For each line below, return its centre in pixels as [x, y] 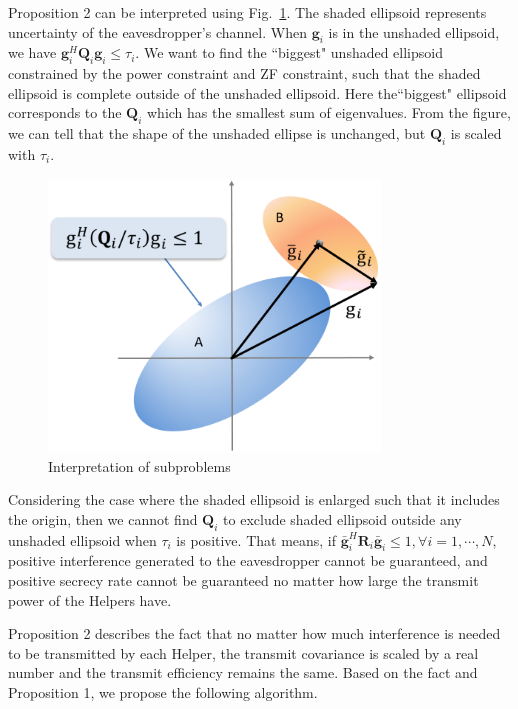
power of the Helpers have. [90, 599]
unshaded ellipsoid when [82, 539]
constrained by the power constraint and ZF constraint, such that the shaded [244, 73]
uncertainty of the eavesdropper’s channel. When [157, 31]
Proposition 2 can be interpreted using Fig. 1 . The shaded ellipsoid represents [247, 12]
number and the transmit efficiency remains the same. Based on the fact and [243, 672]
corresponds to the [65, 112]
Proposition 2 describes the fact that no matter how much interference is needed [254, 633]
